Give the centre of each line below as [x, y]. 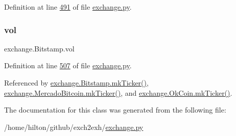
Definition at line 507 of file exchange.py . [68, 65]
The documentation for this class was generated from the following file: [115, 110]
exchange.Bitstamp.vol [39, 48]
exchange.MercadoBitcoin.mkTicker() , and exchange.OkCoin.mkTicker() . [118, 92]
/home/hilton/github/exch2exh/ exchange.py [74, 127]
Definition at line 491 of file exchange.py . [68, 7]
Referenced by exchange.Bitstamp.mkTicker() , [76, 83]
